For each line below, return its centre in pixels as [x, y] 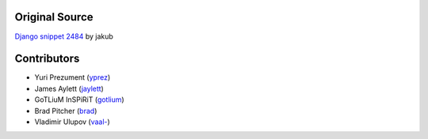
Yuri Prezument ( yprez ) [73, 77]
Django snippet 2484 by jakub [64, 36]
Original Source [54, 17]
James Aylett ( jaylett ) [69, 88]
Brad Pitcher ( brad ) [66, 111]
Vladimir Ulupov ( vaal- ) [72, 122]
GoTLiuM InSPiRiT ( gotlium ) [79, 100]
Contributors [47, 59]
